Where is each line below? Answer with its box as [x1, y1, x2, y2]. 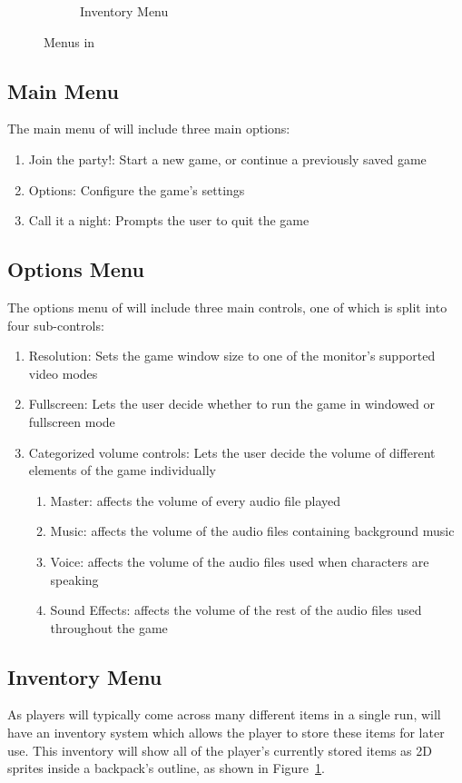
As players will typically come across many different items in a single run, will [7, 705, 441, 724]
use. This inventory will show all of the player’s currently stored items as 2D [7, 740, 432, 759]
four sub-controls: [7, 315, 104, 334]
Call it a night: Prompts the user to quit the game [28, 211, 310, 230]
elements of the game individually [28, 461, 216, 480]
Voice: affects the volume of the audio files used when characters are [50, 551, 429, 570]
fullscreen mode [28, 411, 115, 431]
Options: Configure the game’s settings [28, 180, 245, 199]
